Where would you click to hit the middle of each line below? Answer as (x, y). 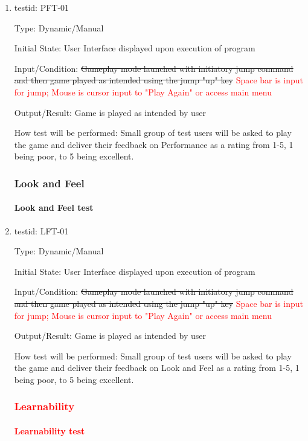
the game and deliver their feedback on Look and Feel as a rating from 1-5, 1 (157, 368)
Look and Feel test (54, 208)
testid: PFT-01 (42, 7)
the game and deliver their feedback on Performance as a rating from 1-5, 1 (154, 144)
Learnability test (50, 430)
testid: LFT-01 (41, 230)
